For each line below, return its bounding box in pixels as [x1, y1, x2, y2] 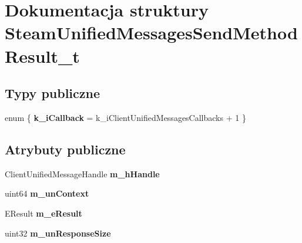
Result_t [5, 43, 80, 67]
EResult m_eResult [5, 207, 82, 219]
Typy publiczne [5, 84, 100, 102]
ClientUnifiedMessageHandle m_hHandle [5, 167, 160, 180]
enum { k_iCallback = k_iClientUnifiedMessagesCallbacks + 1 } [5, 111, 246, 123]
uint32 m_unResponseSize [5, 227, 111, 239]
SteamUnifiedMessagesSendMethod [5, 21, 298, 45]
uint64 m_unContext [5, 187, 89, 200]
